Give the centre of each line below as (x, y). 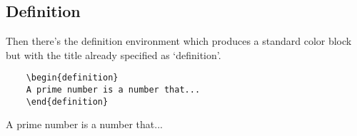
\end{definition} (67, 101)
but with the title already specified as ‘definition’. (114, 54)
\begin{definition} (72, 78)
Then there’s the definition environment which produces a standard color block (179, 41)
